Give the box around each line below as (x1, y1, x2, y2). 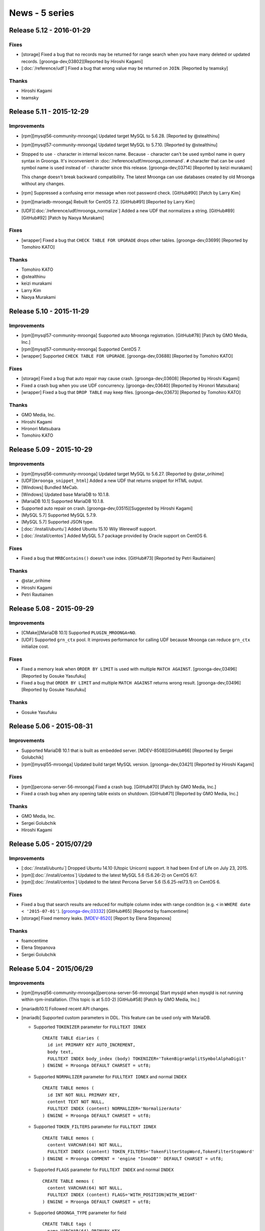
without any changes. (21, 181, 65, 187)
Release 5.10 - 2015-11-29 (9, 307, 89, 315)
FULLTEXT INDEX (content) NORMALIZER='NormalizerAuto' (47, 1106, 183, 1111)
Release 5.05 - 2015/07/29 (9, 840, 93, 848)
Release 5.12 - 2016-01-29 (9, 26, 91, 34)
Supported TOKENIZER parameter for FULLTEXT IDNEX (33, 1024, 146, 1030)
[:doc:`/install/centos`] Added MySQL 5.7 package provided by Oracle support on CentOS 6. (21, 533, 208, 539)
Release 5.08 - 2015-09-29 (9, 605, 94, 613)
